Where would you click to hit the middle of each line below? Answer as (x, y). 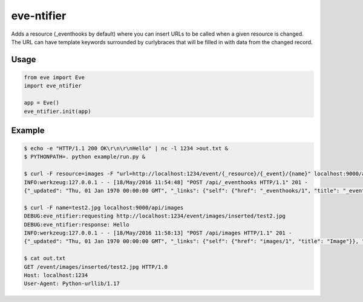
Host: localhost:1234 (56, 275)
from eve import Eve (54, 77)
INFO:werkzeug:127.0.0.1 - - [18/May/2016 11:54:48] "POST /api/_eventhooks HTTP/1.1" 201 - (166, 182)
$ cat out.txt (45, 259)
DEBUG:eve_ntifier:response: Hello (77, 224)
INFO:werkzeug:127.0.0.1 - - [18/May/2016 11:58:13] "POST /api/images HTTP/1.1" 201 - (158, 233)
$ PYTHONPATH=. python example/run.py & (84, 157)
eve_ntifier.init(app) (57, 111)
